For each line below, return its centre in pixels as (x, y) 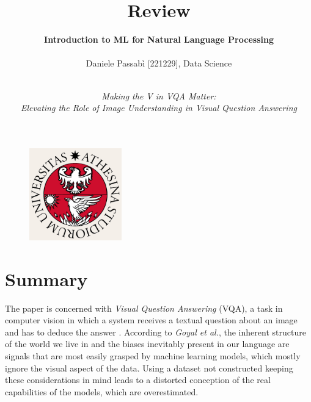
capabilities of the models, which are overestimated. (102, 391)
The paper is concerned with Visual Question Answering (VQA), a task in (144, 308)
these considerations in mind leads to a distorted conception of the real (138, 380)
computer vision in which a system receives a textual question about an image (151, 320)
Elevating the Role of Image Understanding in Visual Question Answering (159, 108)
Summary (46, 278)
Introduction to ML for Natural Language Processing (159, 39)
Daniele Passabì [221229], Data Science (159, 63)
